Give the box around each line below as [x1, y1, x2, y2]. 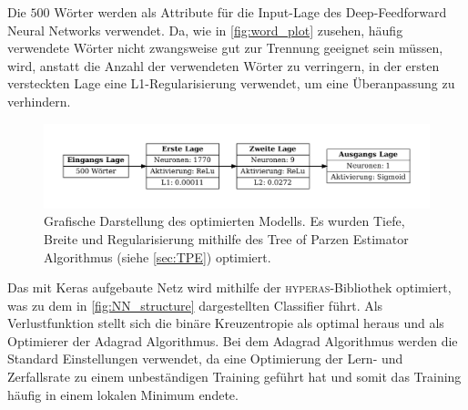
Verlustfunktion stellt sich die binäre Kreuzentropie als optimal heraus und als [7, 313, 444, 333]
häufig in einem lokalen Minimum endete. [7, 384, 239, 404]
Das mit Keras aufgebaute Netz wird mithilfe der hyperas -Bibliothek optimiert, [7, 278, 452, 297]
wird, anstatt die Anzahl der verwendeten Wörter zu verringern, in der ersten [7, 56, 440, 75]
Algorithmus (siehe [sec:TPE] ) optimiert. [44, 247, 271, 266]
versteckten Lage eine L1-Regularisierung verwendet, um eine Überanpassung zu [7, 74, 455, 93]
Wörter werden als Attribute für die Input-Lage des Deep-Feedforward [54, 3, 447, 21]
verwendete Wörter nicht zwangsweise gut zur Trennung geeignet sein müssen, [7, 38, 443, 57]
